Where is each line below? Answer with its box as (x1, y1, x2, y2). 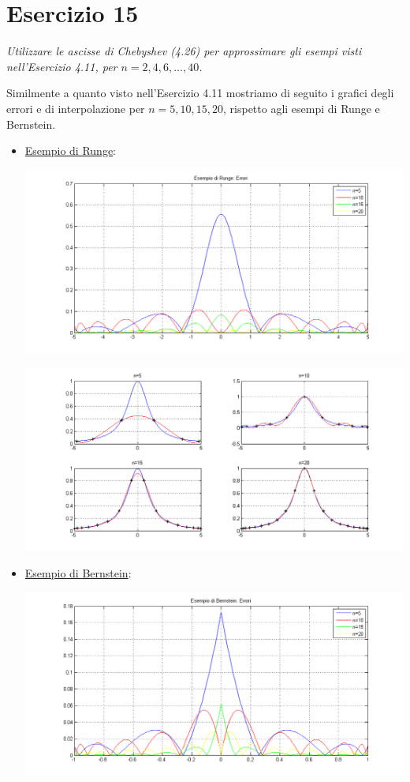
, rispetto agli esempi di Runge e (223, 100, 380, 116)
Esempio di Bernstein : (24, 565, 132, 581)
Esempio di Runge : (24, 142, 117, 159)
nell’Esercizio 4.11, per (6, 58, 117, 74)
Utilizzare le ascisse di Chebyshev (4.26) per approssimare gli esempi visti (6, 43, 362, 59)
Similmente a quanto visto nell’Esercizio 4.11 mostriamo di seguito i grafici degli (6, 85, 394, 101)
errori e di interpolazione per (6, 100, 145, 116)
